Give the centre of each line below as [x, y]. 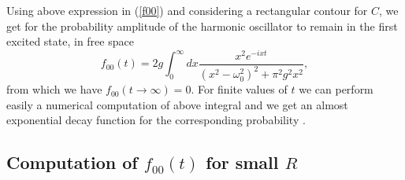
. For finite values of [239, 89]
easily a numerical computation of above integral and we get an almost [177, 104]
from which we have [54, 89]
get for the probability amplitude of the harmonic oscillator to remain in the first [202, 26]
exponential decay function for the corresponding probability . [156, 120]
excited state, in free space [70, 41]
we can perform [336, 89]
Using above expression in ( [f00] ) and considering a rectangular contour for [187, 10]
